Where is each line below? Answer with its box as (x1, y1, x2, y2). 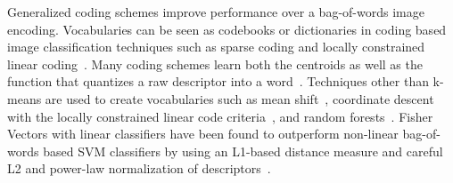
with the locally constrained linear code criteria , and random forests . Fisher (7, 107, 433, 125)
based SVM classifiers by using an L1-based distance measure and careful (43, 141, 443, 160)
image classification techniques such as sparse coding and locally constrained (7, 37, 425, 56)
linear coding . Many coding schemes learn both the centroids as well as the (7, 54, 423, 73)
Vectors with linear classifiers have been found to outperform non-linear (7, 124, 399, 143)
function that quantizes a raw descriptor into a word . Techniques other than (7, 72, 429, 91)
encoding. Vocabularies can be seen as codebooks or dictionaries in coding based (7, 20, 447, 38)
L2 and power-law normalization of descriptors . (7, 159, 271, 178)
